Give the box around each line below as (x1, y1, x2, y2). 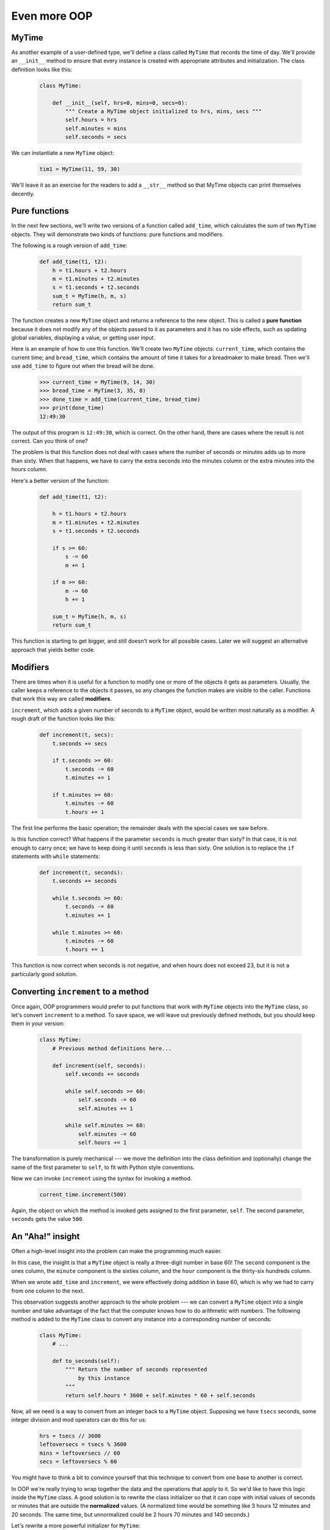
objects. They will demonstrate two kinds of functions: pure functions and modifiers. (11, 230, 224, 238)
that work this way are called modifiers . (11, 695, 112, 703)
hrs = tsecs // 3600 (39, 1432, 101, 1439)
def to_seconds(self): (52, 1357, 120, 1365)
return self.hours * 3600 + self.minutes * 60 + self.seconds (65, 1392, 256, 1398)
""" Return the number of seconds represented (65, 1366, 207, 1373)
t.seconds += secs (52, 740, 108, 747)
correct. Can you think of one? (11, 438, 88, 444)
